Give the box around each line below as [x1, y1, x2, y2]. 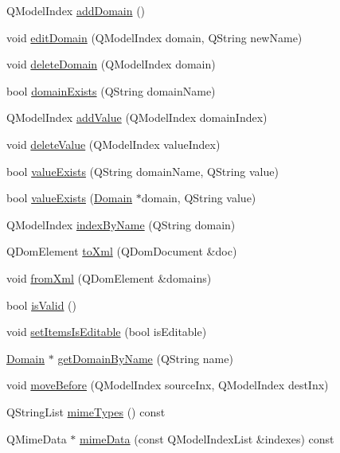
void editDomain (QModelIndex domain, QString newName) [6, 29, 303, 45]
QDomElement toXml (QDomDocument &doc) [6, 243, 237, 260]
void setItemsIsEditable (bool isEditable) [6, 323, 207, 340]
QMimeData [6, 430, 67, 447]
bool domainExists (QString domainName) [6, 82, 216, 99]
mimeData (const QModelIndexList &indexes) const [79, 430, 334, 447]
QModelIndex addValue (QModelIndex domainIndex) [6, 109, 268, 126]
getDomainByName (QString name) [57, 350, 233, 366]
